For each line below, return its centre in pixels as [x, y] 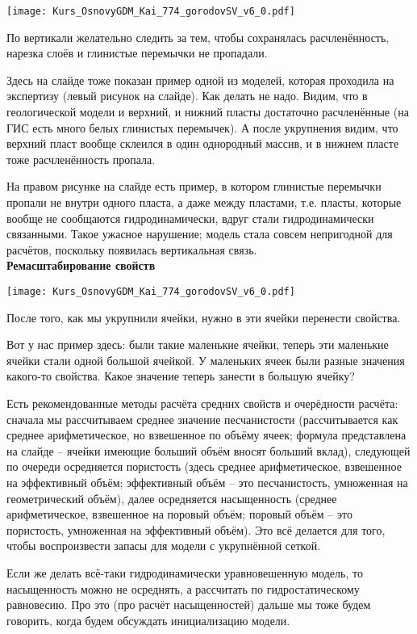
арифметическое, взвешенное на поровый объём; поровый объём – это [179, 514]
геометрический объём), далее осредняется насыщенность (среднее [172, 498]
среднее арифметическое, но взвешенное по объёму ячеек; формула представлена [206, 435]
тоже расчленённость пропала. [81, 159]
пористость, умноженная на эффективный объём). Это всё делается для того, [196, 529]
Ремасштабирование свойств [81, 265]
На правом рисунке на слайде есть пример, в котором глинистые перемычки [194, 186]
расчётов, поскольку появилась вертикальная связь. [132, 249]
